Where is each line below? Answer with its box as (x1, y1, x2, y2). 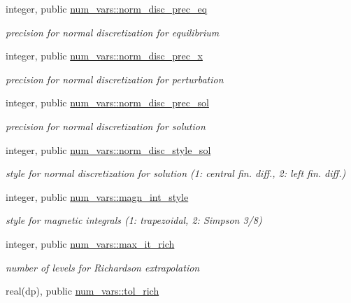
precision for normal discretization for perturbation (6, 71, 224, 86)
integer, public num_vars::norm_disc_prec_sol (6, 95, 209, 110)
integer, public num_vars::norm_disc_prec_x (6, 48, 203, 63)
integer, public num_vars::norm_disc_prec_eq (6, 1, 208, 15)
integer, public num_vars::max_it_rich (6, 236, 175, 251)
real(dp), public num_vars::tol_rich (6, 283, 159, 298)
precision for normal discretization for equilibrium (6, 24, 220, 39)
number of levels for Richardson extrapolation (6, 260, 200, 274)
